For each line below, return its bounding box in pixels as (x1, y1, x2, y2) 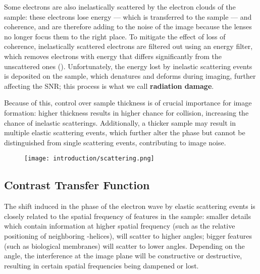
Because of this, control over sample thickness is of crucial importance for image (4, 97, 252, 108)
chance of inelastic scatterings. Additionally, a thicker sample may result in (4, 117, 236, 128)
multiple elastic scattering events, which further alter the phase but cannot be (4, 127, 245, 138)
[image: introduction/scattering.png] (24, 155, 154, 162)
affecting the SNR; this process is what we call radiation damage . (4, 80, 214, 91)
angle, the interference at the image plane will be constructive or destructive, (4, 250, 242, 261)
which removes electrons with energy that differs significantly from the (4, 50, 222, 61)
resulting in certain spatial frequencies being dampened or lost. (4, 260, 199, 270)
